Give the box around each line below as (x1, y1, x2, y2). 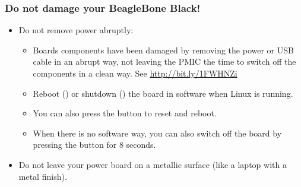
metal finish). (18, 170, 67, 182)
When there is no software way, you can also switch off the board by (33, 126, 282, 139)
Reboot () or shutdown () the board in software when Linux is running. (33, 87, 293, 99)
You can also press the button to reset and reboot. (33, 107, 217, 119)
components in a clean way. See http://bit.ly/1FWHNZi (33, 67, 237, 79)
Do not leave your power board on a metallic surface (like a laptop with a (18, 158, 287, 170)
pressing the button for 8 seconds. (33, 138, 156, 151)
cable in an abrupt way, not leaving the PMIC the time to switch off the (33, 55, 296, 68)
